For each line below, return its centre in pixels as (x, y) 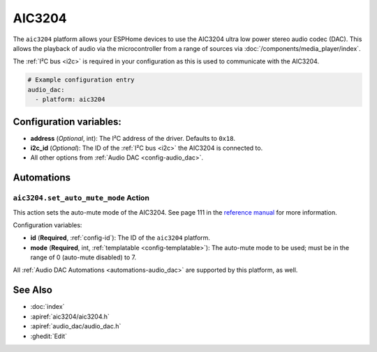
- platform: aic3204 (70, 100)
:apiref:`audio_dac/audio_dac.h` (76, 326)
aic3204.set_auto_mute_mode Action (81, 198)
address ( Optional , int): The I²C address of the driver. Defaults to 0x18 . (133, 138)
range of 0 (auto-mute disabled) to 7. (83, 257)
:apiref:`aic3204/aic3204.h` (70, 316)
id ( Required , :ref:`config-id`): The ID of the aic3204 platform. (120, 238)
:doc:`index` (47, 307)
